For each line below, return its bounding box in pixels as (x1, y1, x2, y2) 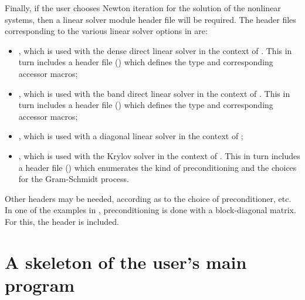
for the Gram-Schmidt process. (18, 173, 129, 185)
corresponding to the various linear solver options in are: (5, 25, 208, 37)
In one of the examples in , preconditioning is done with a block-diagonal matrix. (5, 204, 296, 216)
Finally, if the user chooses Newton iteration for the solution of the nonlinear (5, 2, 281, 14)
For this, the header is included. (5, 215, 119, 227)
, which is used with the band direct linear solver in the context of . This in (18, 87, 290, 99)
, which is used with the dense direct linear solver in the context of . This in (18, 44, 292, 56)
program (5, 272, 75, 296)
